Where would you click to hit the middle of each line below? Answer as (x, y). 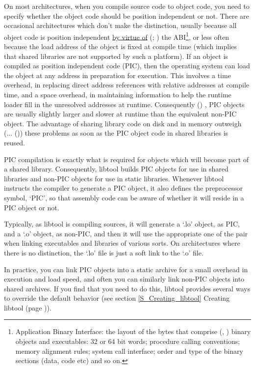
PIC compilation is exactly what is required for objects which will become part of (127, 159)
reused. (14, 142)
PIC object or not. (32, 207)
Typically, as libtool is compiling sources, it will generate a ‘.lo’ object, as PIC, (122, 224)
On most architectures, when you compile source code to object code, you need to (127, 6)
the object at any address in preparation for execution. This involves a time (117, 75)
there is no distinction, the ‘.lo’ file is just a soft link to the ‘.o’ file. (104, 252)
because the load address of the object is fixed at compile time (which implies (120, 46)
